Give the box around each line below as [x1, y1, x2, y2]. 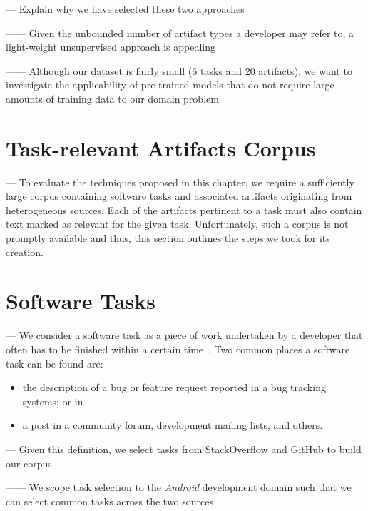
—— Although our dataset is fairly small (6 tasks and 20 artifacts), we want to [6, 63, 352, 78]
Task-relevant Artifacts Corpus [6, 133, 316, 162]
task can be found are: [6, 355, 103, 370]
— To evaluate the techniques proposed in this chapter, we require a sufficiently [6, 174, 354, 189]
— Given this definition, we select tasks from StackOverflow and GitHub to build [6, 441, 362, 456]
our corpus [6, 455, 52, 470]
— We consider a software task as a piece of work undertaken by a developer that [6, 328, 363, 343]
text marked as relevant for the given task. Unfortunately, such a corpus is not [6, 216, 349, 231]
